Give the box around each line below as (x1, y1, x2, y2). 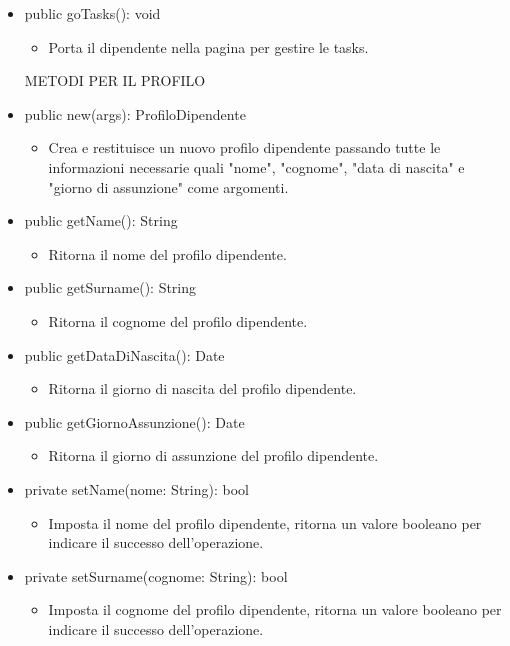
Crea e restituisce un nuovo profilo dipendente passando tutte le (48, 137, 441, 158)
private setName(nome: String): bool (24, 478, 249, 499)
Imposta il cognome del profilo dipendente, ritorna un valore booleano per (48, 599, 502, 620)
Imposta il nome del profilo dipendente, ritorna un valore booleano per (48, 512, 482, 533)
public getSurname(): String (24, 277, 197, 298)
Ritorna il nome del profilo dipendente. (48, 243, 287, 264)
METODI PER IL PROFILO (24, 70, 206, 91)
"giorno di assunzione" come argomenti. (48, 176, 289, 197)
